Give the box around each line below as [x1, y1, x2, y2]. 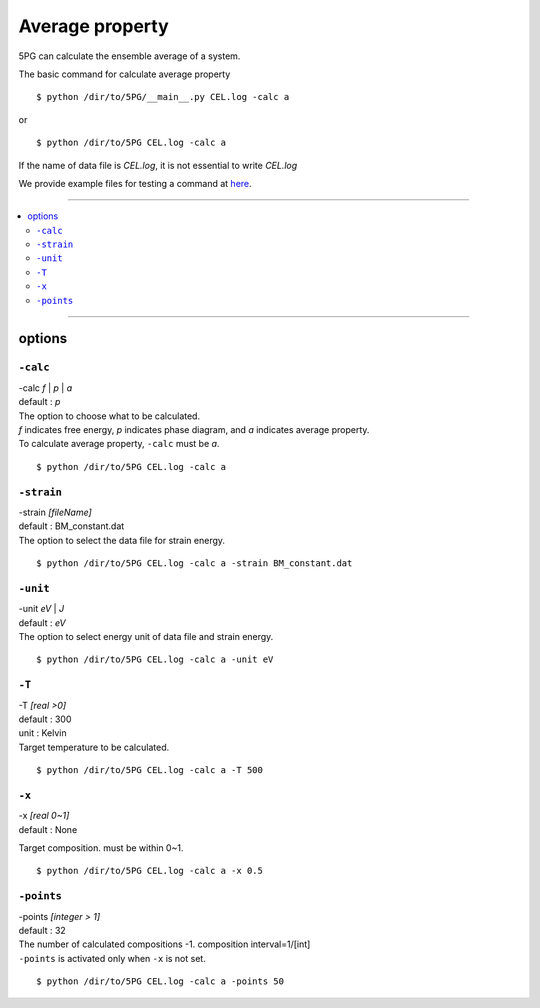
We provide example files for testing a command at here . [18, 177, 252, 189]
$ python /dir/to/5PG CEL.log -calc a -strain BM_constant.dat [36, 558, 353, 569]
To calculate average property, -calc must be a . [18, 438, 220, 450]
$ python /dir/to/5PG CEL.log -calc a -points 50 [36, 976, 285, 987]
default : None [18, 823, 78, 835]
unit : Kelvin [18, 727, 67, 739]
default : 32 [18, 924, 67, 936]
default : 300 [18, 713, 72, 725]
